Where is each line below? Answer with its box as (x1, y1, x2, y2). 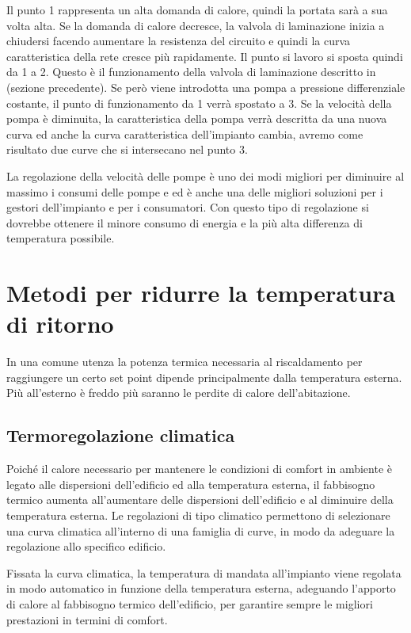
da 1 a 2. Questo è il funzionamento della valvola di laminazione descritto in (6, 63, 376, 80)
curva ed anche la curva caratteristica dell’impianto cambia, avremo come (6, 125, 363, 142)
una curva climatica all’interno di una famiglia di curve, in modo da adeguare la (6, 522, 395, 539)
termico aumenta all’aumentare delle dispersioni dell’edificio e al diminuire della (6, 491, 394, 508)
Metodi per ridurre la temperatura (6, 276, 396, 309)
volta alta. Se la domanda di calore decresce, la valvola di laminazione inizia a (6, 17, 385, 33)
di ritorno (6, 307, 114, 340)
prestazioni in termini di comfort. (6, 611, 168, 627)
